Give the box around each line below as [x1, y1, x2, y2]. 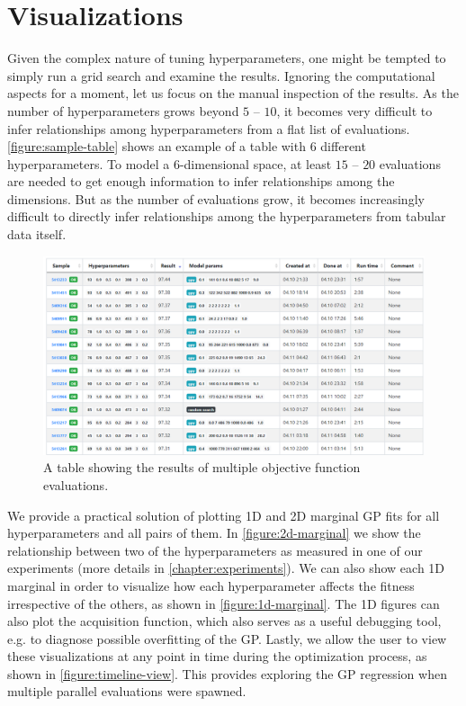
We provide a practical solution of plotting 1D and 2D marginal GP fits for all [7, 505, 440, 524]
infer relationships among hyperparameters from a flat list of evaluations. [7, 119, 410, 138]
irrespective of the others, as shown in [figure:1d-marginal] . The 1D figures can [7, 594, 440, 612]
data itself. [7, 225, 67, 244]
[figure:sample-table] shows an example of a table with [7, 137, 306, 156]
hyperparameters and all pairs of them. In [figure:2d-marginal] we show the [7, 523, 421, 542]
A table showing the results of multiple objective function [43, 458, 361, 477]
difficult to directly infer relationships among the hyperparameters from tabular [7, 207, 446, 226]
